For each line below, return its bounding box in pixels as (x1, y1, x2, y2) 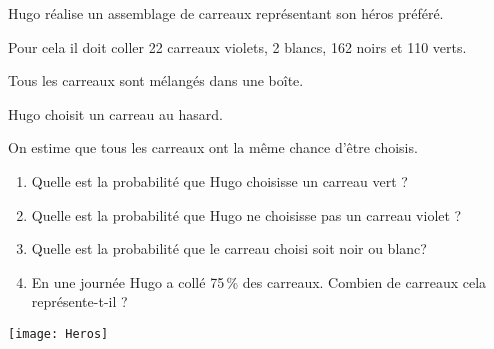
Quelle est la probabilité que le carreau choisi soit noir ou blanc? (31, 238, 427, 259)
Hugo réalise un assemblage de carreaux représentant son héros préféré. (8, 3, 444, 23)
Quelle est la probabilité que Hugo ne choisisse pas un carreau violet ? (31, 204, 462, 225)
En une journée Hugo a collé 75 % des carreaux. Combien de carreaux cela (31, 271, 487, 292)
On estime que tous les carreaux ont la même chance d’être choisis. (8, 137, 418, 158)
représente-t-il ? (31, 291, 128, 312)
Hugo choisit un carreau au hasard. (8, 103, 223, 124)
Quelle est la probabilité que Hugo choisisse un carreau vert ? (31, 170, 408, 191)
